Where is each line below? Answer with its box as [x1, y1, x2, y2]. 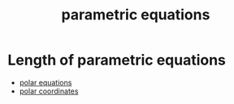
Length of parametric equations [7, 51, 227, 69]
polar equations [19, 77, 72, 87]
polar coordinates [19, 86, 79, 96]
